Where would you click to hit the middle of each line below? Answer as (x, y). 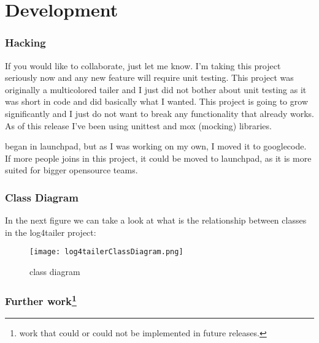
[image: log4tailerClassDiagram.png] (106, 252)
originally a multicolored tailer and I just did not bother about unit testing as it (156, 89)
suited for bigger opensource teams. (71, 170)
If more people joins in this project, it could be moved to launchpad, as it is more (158, 158)
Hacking (25, 43)
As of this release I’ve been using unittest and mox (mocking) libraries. (138, 125)
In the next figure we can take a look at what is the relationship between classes (156, 220)
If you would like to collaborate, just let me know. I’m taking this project (143, 65)
